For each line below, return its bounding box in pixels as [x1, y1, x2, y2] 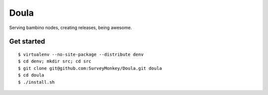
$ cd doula [18, 72, 45, 78]
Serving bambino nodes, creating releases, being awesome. [9, 25, 132, 31]
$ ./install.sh [18, 79, 55, 85]
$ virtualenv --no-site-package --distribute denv [18, 52, 144, 57]
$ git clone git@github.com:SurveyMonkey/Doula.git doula [18, 65, 162, 71]
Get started [9, 37, 45, 46]
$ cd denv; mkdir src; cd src [18, 59, 92, 64]
